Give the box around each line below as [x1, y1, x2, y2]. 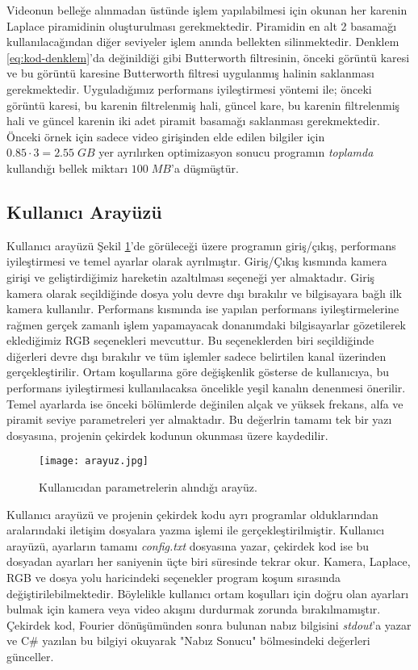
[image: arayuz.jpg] [39, 455, 149, 467]
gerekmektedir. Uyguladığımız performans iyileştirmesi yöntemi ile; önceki [6, 80, 372, 97]
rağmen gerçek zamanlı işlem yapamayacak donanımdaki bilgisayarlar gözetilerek [6, 316, 406, 333]
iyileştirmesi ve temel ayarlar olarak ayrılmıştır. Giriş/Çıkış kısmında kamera [6, 253, 387, 270]
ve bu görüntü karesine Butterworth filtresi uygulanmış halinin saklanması [6, 65, 374, 82]
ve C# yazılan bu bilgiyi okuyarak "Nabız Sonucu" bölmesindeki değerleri [6, 632, 370, 649]
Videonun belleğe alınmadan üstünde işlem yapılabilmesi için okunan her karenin [6, 2, 408, 18]
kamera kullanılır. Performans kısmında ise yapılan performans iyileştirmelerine [6, 300, 399, 317]
